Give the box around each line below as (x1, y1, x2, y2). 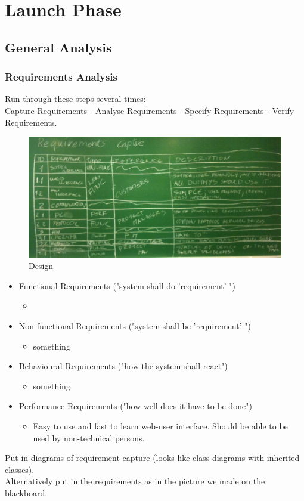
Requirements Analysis (5, 69, 117, 84)
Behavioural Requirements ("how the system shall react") (18, 360, 228, 372)
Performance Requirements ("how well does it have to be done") (18, 400, 252, 412)
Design (29, 259, 54, 272)
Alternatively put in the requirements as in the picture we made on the (5, 475, 265, 487)
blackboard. (5, 486, 48, 499)
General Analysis (5, 38, 112, 56)
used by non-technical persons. (33, 431, 145, 444)
